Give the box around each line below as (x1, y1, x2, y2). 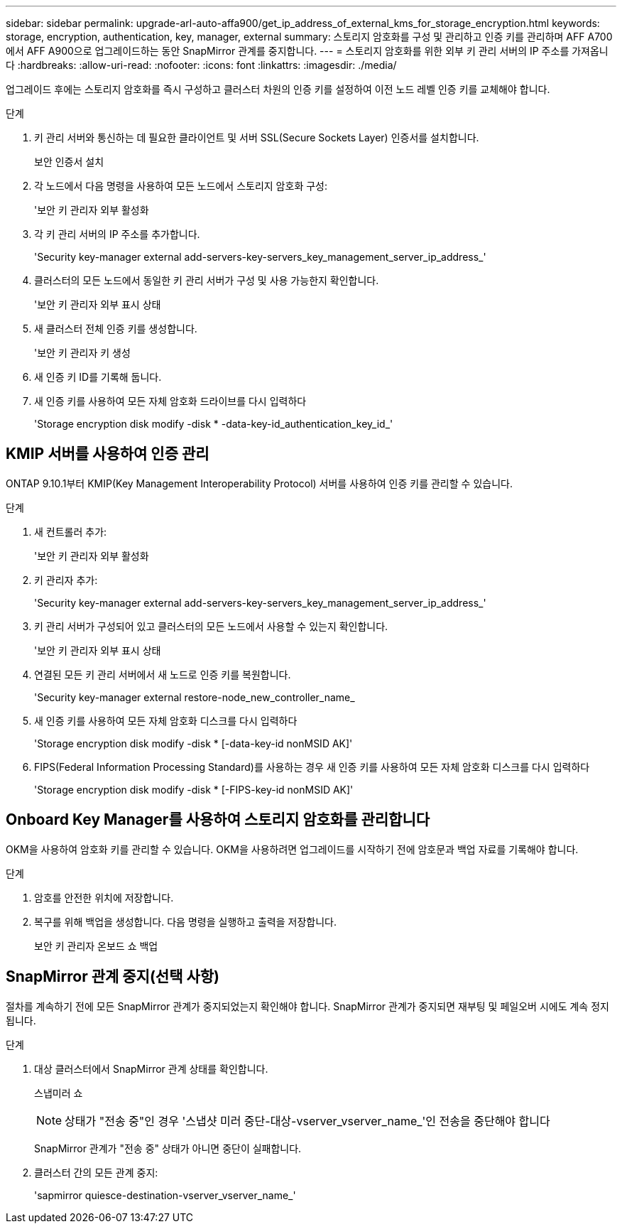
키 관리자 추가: (34, 573, 98, 586)
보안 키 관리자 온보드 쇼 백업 (34, 939, 158, 952)
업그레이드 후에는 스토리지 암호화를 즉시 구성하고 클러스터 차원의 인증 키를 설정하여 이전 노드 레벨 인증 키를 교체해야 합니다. (6, 83, 550, 95)
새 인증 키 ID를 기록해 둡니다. (34, 371, 162, 383)
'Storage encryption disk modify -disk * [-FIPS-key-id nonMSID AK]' (34, 783, 354, 796)
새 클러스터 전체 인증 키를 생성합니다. (34, 323, 197, 335)
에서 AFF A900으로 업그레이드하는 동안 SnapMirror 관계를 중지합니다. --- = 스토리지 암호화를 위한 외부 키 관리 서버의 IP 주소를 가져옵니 (6, 45, 609, 57)
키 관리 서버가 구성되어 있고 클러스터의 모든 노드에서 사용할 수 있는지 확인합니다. (34, 619, 388, 632)
